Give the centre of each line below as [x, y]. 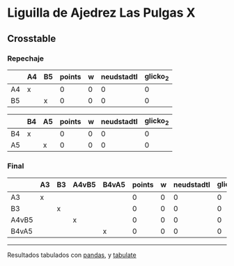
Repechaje [25, 58]
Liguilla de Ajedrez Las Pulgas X [101, 13]
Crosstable [32, 39]
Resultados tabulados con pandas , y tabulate [72, 255]
